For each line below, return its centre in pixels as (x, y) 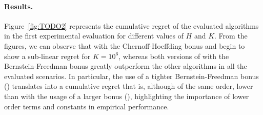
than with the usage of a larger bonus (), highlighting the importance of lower (127, 96)
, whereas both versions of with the (174, 56)
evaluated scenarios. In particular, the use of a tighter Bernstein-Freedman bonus (131, 76)
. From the (231, 36)
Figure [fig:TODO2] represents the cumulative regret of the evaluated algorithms (131, 25)
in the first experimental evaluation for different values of (94, 36)
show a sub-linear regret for (47, 56)
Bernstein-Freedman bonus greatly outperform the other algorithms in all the (126, 66)
